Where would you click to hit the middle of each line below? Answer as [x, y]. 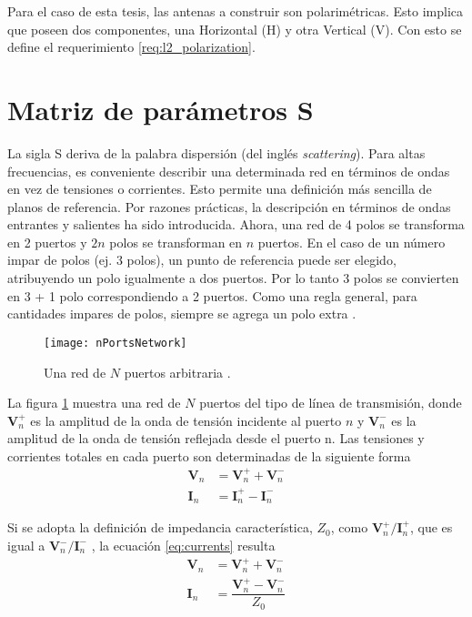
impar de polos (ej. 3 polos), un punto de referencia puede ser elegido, [202, 260]
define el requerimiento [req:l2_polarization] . [131, 47]
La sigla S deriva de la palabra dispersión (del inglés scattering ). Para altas [216, 152]
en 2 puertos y [47, 242]
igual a [26, 546]
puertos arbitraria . [177, 372]
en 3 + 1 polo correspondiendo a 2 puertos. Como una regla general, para [212, 295]
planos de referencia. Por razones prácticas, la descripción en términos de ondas [229, 206]
